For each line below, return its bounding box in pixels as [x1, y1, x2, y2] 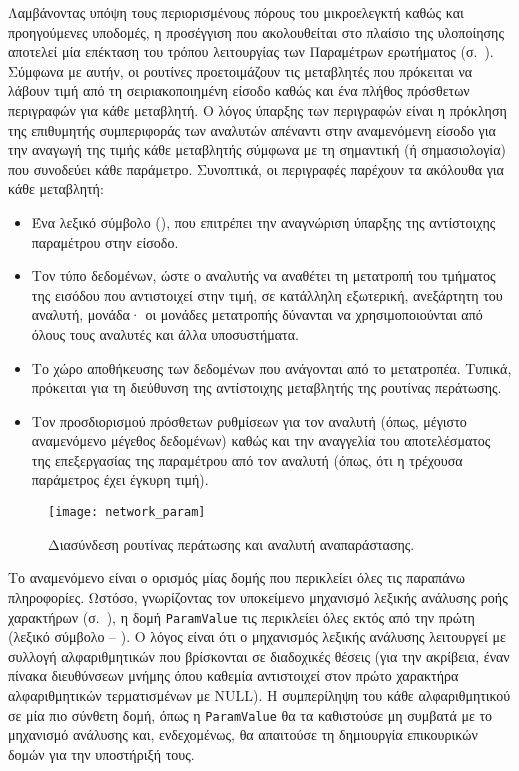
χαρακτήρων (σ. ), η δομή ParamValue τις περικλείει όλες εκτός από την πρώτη [8, 606, 475, 627]
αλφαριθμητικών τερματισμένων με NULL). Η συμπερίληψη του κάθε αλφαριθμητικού [8, 684, 511, 705]
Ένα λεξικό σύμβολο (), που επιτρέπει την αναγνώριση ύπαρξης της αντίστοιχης [31, 211, 496, 232]
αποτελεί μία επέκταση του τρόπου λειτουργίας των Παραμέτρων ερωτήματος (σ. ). [8, 41, 494, 62]
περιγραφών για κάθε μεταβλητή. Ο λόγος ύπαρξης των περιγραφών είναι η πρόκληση [8, 99, 507, 120]
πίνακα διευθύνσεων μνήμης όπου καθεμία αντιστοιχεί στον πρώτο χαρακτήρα [8, 665, 459, 686]
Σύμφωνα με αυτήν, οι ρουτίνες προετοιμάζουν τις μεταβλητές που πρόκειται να [8, 60, 473, 81]
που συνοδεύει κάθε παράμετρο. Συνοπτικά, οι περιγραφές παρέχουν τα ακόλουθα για [8, 158, 504, 179]
